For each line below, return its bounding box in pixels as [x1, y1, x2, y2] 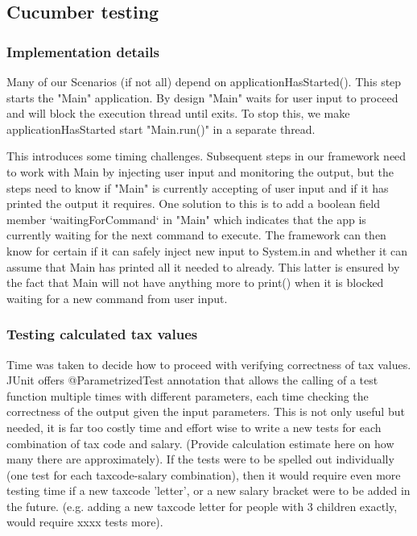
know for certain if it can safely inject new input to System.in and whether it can [6, 242, 408, 259]
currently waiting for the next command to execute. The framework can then [6, 226, 386, 243]
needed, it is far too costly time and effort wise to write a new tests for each [6, 418, 382, 435]
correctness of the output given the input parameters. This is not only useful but [6, 403, 405, 420]
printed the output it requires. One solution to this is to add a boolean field [6, 195, 381, 212]
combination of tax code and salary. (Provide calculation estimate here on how [6, 434, 394, 451]
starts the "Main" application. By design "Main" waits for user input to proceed [6, 89, 398, 106]
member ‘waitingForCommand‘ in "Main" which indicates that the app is [6, 210, 366, 227]
